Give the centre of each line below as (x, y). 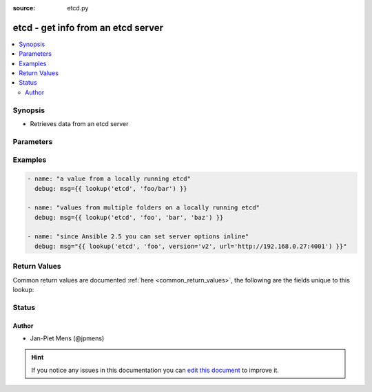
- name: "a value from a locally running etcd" (109, 179)
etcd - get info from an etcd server (88, 28)
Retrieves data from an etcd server (79, 124)
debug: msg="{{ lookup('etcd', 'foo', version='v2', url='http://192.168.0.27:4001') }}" (191, 246)
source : (24, 8)
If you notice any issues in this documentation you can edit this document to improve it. (155, 370)
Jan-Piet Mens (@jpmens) (67, 338)
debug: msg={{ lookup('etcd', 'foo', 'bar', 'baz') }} (129, 217)
